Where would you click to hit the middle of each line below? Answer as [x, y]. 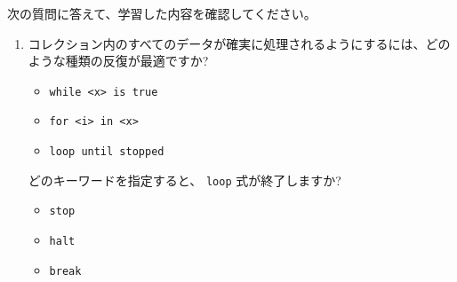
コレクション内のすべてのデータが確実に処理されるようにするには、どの [239, 43]
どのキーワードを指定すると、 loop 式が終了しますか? [184, 180]
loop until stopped [107, 152]
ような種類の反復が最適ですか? [118, 61]
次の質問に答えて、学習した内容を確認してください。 [162, 13]
